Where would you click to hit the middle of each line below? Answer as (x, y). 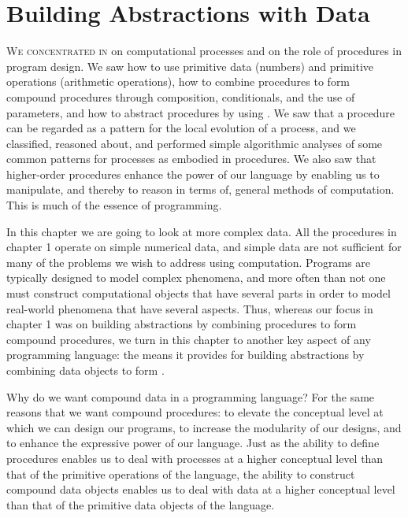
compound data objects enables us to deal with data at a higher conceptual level (201, 489)
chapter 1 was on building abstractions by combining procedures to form (182, 324)
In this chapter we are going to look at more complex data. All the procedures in (202, 231)
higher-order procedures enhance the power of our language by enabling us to (193, 174)
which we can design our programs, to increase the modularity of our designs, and (204, 427)
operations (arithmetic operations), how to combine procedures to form (178, 81)
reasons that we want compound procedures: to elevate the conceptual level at (195, 412)
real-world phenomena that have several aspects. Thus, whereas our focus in (190, 308)
